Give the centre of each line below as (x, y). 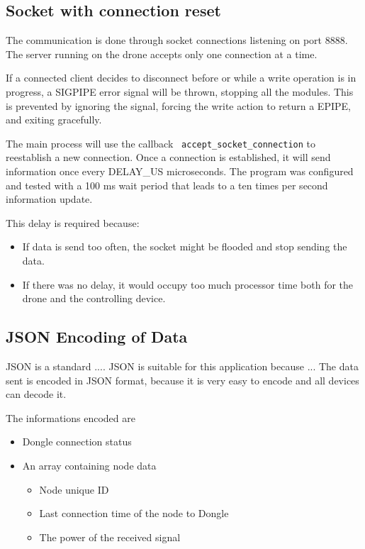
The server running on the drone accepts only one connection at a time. (162, 54)
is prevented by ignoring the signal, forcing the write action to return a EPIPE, (178, 105)
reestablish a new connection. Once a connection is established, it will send (168, 157)
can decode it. (36, 394)
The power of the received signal (110, 537)
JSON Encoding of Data (97, 337)
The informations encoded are (71, 417)
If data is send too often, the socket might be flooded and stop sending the (185, 246)
